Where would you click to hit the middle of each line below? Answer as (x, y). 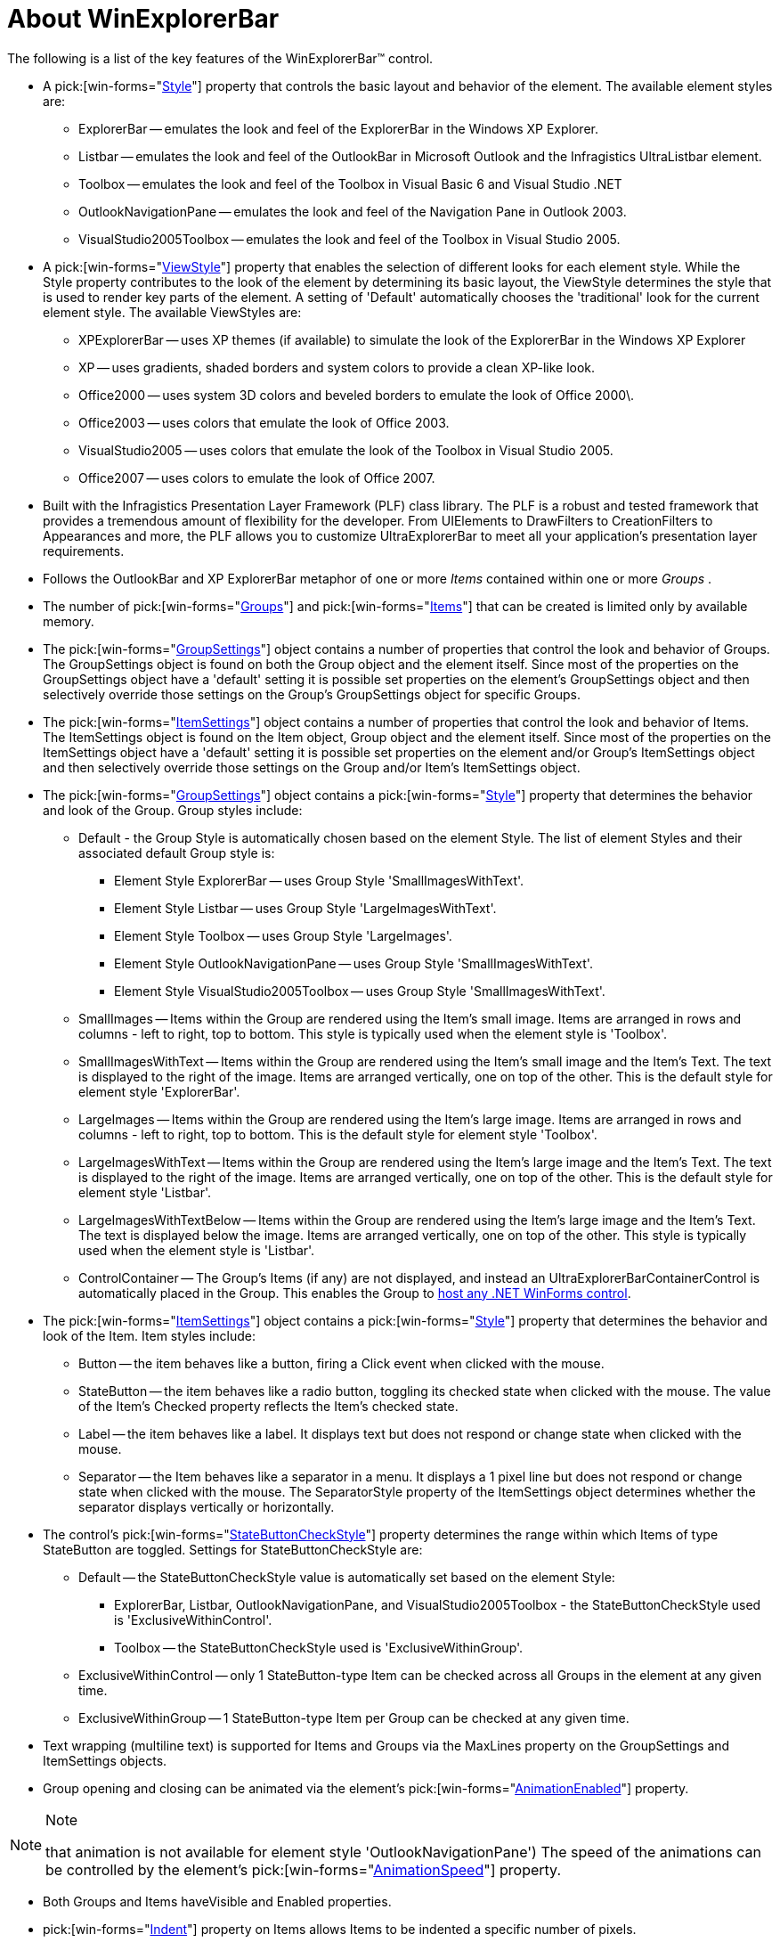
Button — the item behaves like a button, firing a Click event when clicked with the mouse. (341, 1363)
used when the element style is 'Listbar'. (197, 1250)
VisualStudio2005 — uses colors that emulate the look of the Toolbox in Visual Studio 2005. (346, 450)
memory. (69, 621)
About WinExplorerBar (143, 19)
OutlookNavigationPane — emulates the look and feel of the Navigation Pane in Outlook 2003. (353, 211)
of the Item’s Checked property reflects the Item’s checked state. (268, 1406)
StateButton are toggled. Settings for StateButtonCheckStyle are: (233, 1549)
